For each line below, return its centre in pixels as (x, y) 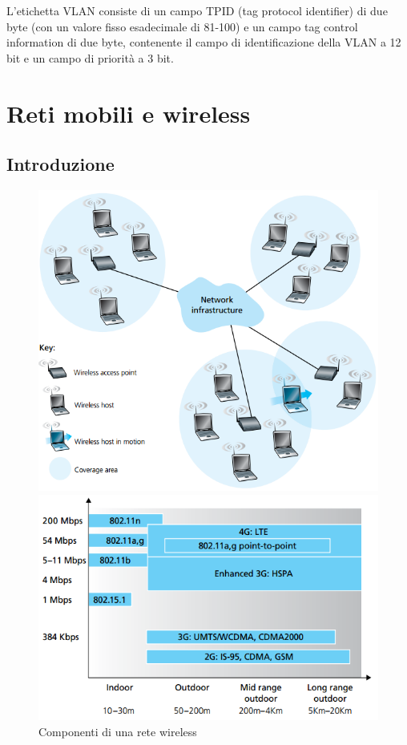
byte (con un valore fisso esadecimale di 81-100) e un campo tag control (182, 26)
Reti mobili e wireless (129, 113)
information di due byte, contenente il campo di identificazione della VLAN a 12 (204, 42)
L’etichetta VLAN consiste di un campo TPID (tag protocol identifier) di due (197, 10)
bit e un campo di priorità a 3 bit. (90, 57)
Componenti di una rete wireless (118, 731)
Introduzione (60, 164)
